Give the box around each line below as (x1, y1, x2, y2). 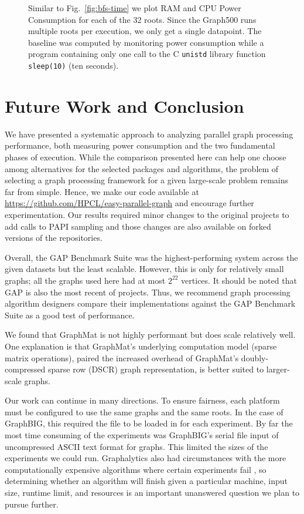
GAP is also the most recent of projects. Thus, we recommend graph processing (5, 285, 291, 298)
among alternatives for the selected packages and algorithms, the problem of (5, 162, 279, 174)
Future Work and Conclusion (5, 93, 244, 117)
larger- (266, 363, 290, 375)
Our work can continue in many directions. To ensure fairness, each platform (5, 394, 280, 407)
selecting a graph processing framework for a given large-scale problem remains (5, 174, 289, 186)
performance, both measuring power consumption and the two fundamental (5, 139, 275, 152)
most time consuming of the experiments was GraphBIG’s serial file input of (5, 429, 279, 441)
